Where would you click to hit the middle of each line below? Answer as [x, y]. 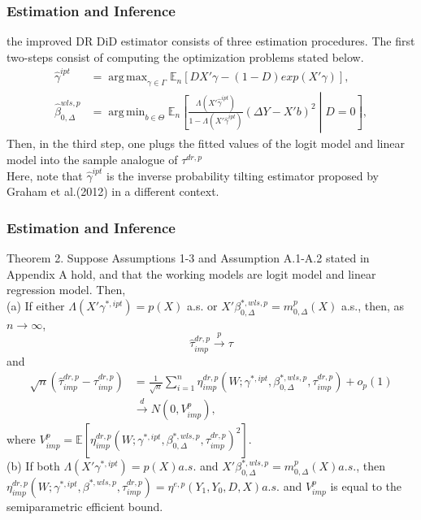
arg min [127, 112]
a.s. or [202, 306]
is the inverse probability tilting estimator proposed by [243, 175]
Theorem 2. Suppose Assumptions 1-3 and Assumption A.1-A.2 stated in [188, 258]
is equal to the [366, 485]
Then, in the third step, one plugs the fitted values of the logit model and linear [206, 143]
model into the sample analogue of [92, 159]
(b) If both [33, 466]
